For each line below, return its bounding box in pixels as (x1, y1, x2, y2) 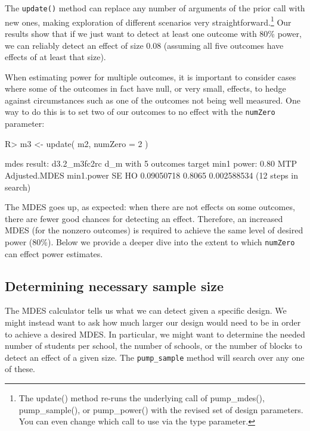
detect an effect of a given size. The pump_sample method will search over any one (5, 351, 305, 363)
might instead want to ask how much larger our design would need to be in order (5, 316, 301, 328)
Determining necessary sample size (5, 276, 224, 295)
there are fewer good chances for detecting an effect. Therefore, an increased (5, 212, 283, 224)
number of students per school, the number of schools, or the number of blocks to (5, 339, 302, 352)
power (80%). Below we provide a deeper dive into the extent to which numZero (5, 235, 295, 248)
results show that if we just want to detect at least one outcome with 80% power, (5, 27, 302, 39)
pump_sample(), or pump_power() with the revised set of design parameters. (18, 403, 303, 416)
